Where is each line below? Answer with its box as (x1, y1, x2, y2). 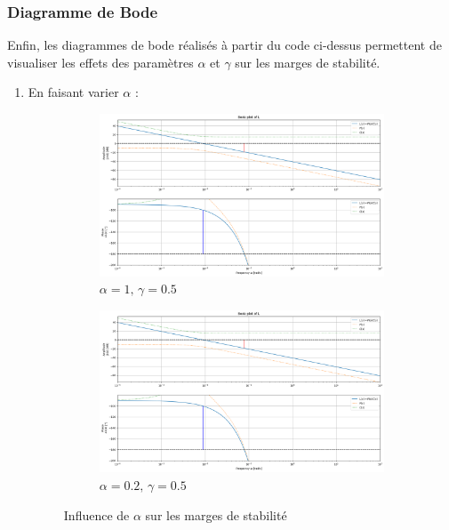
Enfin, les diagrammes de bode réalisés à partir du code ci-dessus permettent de (7, 36, 442, 54)
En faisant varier (28, 83, 119, 101)
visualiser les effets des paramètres (7, 52, 194, 71)
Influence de (63, 505, 130, 524)
